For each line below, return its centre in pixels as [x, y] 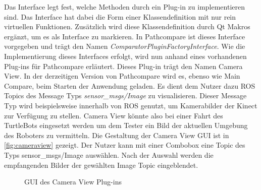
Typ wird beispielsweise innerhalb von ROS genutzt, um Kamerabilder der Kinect [131, 105]
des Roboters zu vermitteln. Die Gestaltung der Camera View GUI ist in [117, 135]
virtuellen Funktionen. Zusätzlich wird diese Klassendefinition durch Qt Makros [127, 26]
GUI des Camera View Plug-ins [73, 182]
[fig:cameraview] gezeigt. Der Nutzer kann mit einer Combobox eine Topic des [125, 145]
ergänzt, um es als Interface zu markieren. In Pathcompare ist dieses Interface [125, 36]
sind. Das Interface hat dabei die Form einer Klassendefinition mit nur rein [120, 16]
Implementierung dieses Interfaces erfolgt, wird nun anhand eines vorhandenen [125, 56]
